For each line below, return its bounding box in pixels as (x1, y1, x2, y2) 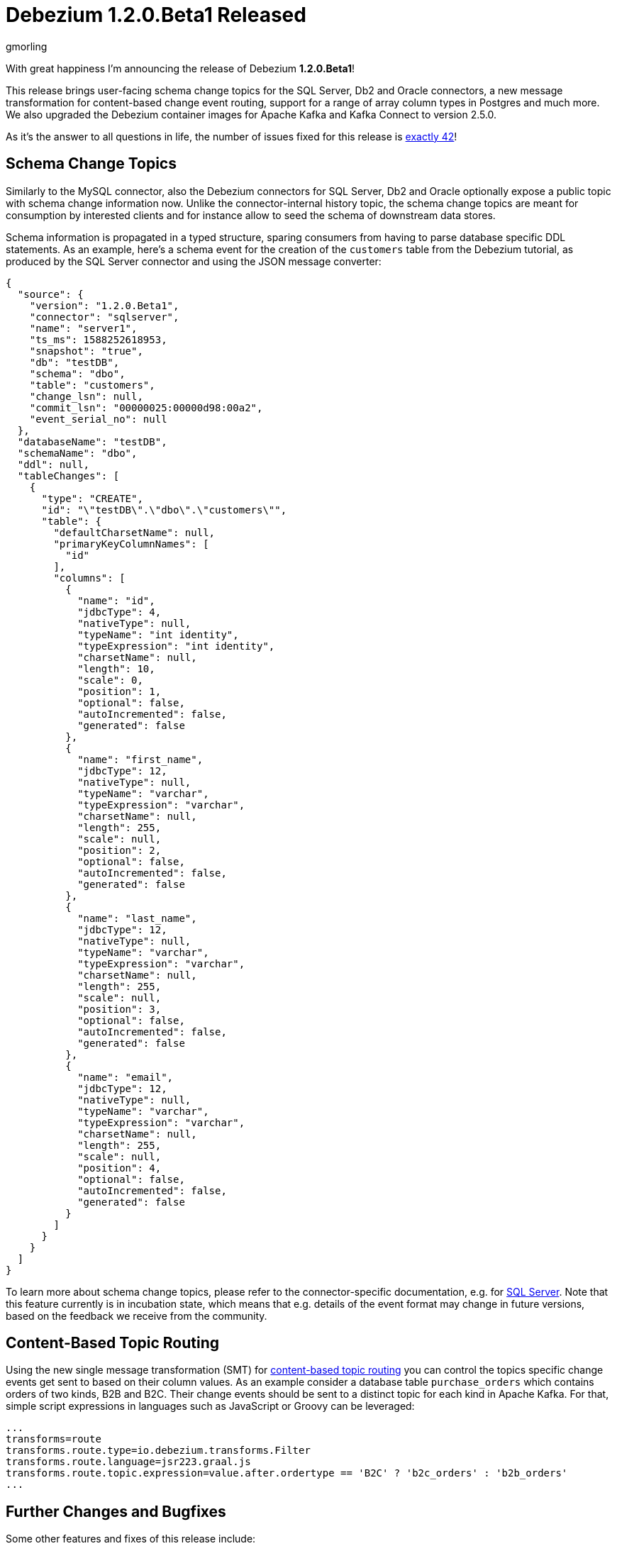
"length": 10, (77, 662, 155, 674)
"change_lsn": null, (29, 390, 143, 402)
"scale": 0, (77, 674, 143, 686)
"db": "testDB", (29, 356, 120, 368)
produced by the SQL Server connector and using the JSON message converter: (6, 255, 382, 267)
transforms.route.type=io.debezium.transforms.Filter (6, 1445, 311, 1457)
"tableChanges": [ (17, 469, 120, 482)
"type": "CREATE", (41, 492, 143, 504)
